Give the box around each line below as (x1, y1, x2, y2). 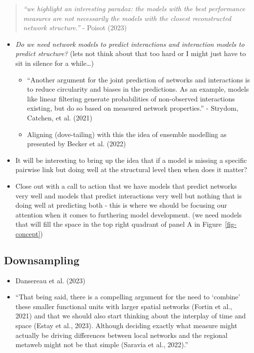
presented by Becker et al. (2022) (27, 138, 126, 149)
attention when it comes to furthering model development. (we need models (15, 209, 242, 219)
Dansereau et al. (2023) (15, 275, 85, 285)
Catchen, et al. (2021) (27, 112, 92, 122)
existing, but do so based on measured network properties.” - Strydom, (27, 103, 238, 113)
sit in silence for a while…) (15, 58, 94, 68)
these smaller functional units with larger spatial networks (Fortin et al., (15, 301, 233, 311)
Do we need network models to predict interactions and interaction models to (15, 39, 245, 49)
